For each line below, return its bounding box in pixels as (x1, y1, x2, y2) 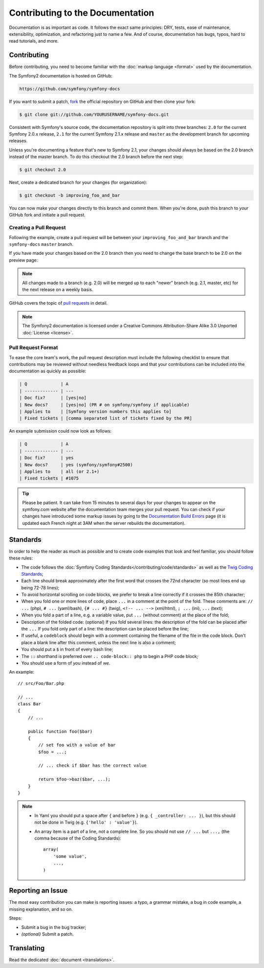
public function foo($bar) (27, 728, 93, 734)
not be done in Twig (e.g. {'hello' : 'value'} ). (34, 820, 138, 825)
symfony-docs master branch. (9, 241, 73, 247)
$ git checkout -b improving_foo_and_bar (19, 193, 120, 198)
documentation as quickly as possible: (9, 368, 87, 374)
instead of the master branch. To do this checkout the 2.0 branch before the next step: (9, 154, 183, 160)
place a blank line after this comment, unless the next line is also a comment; (21, 639, 176, 645)
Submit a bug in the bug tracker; (21, 924, 87, 930)
